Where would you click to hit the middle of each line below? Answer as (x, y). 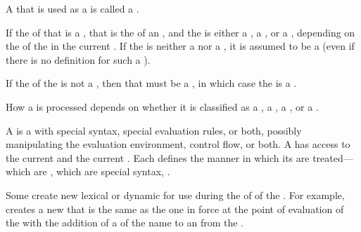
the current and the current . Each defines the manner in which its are (158, 157)
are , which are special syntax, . (102, 171)
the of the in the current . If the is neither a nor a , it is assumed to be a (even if (180, 46)
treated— (333, 157)
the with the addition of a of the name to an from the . (125, 223)
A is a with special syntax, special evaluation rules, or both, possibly (154, 130)
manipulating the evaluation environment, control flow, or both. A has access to (178, 144)
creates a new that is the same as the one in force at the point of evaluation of (175, 209)
